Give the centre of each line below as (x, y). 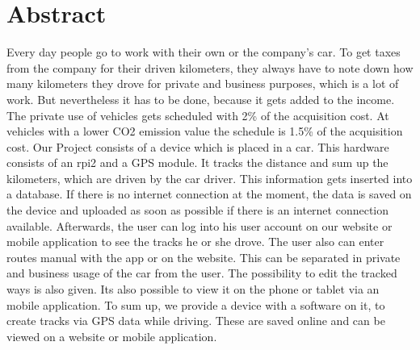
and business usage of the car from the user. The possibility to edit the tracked (202, 273)
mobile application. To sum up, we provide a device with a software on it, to (196, 304)
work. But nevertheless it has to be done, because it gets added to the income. (201, 99)
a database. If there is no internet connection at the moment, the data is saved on (209, 194)
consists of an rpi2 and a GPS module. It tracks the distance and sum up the (197, 162)
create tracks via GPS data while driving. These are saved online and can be (196, 321)
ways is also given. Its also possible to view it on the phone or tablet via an (193, 289)
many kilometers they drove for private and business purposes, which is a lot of (203, 83)
